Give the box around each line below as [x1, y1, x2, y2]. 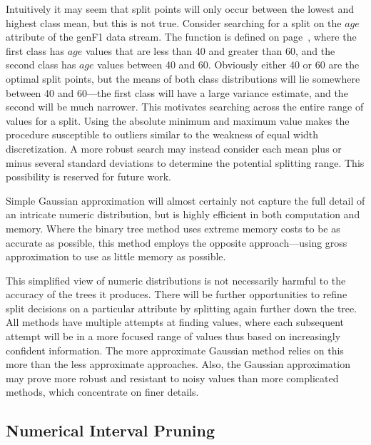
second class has [6, 57, 76, 72]
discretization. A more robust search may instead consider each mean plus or [6, 140, 342, 155]
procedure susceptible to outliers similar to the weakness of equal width [6, 127, 319, 142]
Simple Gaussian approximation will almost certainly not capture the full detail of [6, 193, 365, 208]
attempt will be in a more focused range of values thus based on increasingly [6, 329, 341, 344]
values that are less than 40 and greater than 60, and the [85, 43, 335, 58]
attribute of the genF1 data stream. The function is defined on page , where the [6, 29, 357, 44]
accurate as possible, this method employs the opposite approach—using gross [6, 235, 347, 250]
